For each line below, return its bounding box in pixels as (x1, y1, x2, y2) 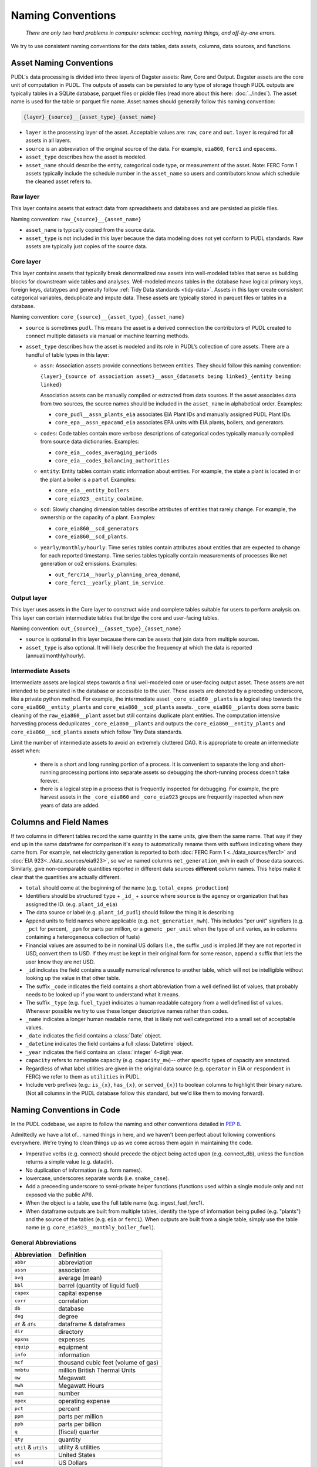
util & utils (14, 1443, 48, 1451)
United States (58, 1451, 96, 1459)
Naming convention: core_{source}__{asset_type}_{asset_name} (11, 313, 185, 320)
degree (58, 1312, 79, 1320)
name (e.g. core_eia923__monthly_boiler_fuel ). (25, 1224, 156, 1231)
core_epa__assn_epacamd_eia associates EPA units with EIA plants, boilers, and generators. (55, 419, 285, 426)
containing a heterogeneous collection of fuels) (25, 934, 140, 941)
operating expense (58, 1397, 110, 1405)
